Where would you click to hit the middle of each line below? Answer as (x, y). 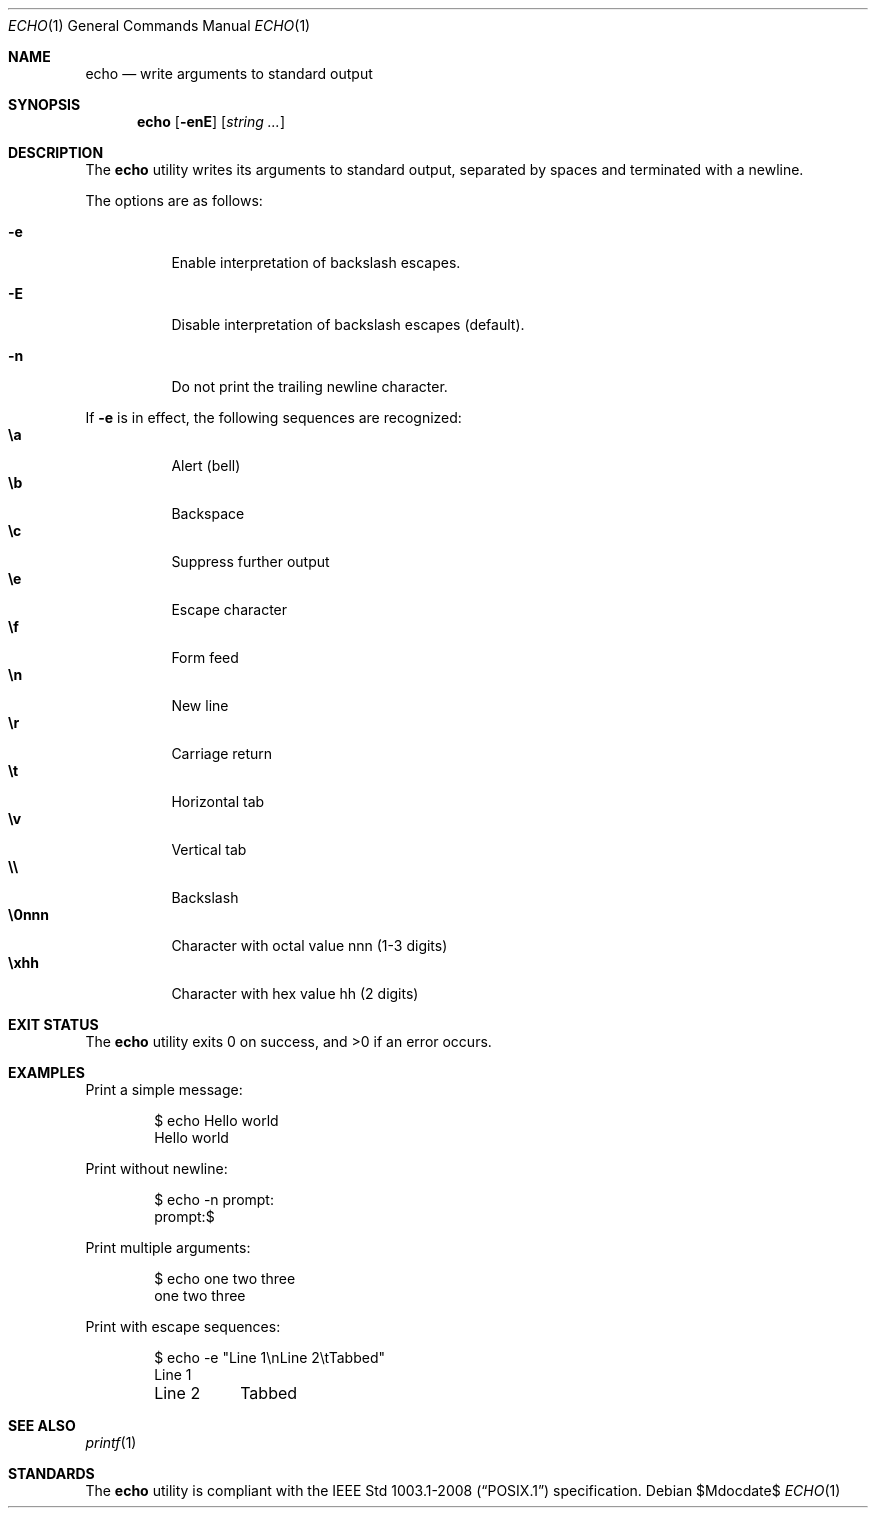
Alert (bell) (206, 465)
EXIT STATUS (53, 1024)
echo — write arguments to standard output (229, 73)
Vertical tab (209, 849)
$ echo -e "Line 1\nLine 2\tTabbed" (269, 1357)
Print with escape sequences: (183, 1326)
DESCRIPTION (56, 152)
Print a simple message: (164, 1089)
